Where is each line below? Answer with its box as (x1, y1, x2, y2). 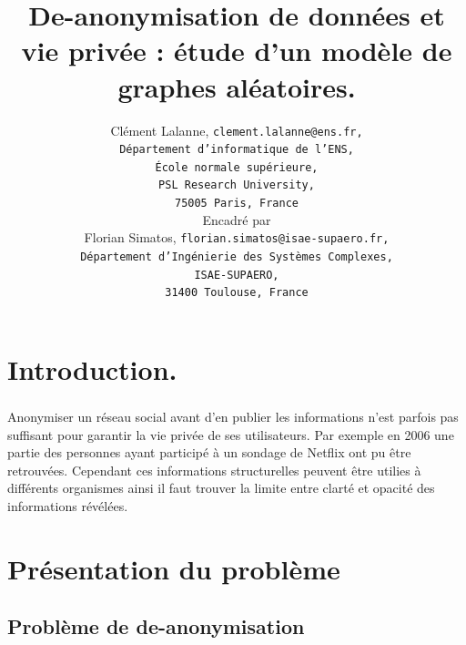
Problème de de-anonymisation (7, 612, 305, 640)
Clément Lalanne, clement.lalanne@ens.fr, (110, 120, 363, 139)
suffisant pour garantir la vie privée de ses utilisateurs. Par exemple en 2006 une (7, 425, 454, 444)
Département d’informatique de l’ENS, (119, 143, 354, 157)
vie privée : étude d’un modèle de (21, 32, 452, 69)
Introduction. (7, 351, 177, 387)
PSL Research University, (158, 179, 315, 192)
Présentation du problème (7, 549, 340, 587)
